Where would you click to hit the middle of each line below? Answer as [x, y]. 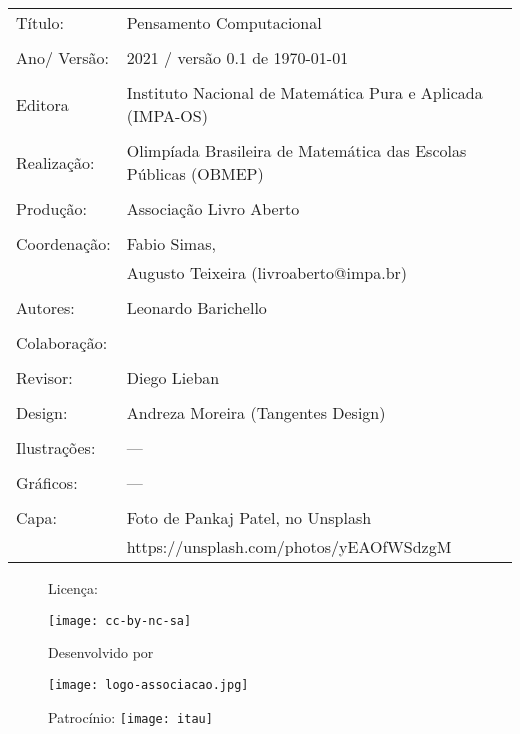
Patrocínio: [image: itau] [130, 716]
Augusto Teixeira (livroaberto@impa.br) [267, 272]
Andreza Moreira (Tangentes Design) [256, 412]
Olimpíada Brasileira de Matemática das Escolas [296, 150]
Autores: [45, 307]
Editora [42, 104]
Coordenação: [63, 243]
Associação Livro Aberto [213, 208]
